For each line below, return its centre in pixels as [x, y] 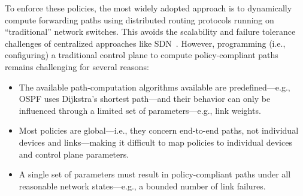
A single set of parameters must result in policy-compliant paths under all [155, 174]
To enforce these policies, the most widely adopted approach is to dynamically [149, 8]
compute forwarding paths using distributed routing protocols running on [140, 19]
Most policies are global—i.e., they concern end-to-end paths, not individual [159, 130]
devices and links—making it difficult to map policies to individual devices [155, 142]
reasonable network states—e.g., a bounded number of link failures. [142, 186]
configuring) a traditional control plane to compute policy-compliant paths [142, 55]
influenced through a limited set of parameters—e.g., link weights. [140, 110]
